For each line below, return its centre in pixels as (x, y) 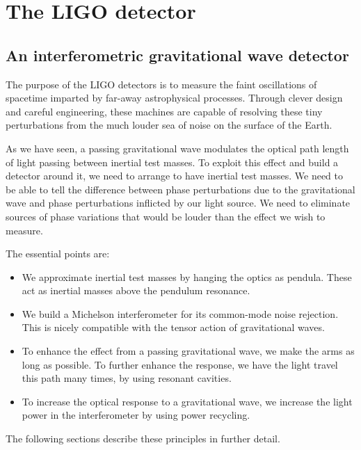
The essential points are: (58, 254)
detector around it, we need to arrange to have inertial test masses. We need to (175, 176)
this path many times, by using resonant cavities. (127, 378)
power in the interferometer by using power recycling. (136, 415)
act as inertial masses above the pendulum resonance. (136, 290)
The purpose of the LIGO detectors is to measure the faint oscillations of (161, 84)
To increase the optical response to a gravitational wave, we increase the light (187, 401)
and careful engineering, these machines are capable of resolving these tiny (164, 111)
